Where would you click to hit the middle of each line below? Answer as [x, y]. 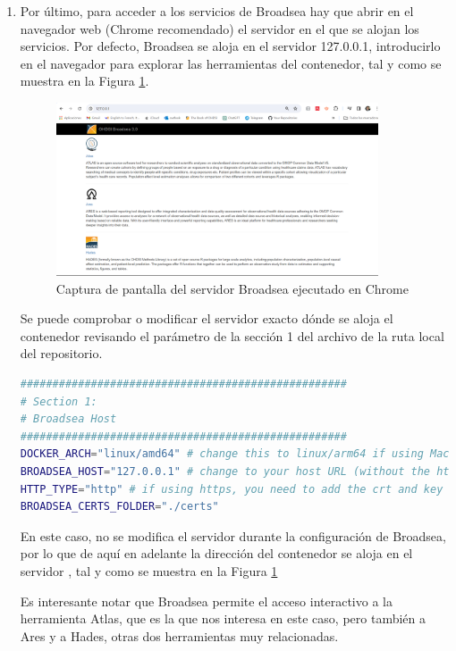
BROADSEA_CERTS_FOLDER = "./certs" [119, 507]
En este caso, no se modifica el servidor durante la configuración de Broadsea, [233, 535]
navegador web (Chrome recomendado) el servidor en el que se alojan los [220, 28]
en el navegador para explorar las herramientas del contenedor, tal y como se [231, 63]
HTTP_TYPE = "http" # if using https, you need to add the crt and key [232, 489]
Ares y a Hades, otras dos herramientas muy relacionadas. [179, 635]
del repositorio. [61, 353]
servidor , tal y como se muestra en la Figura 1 [149, 571]
